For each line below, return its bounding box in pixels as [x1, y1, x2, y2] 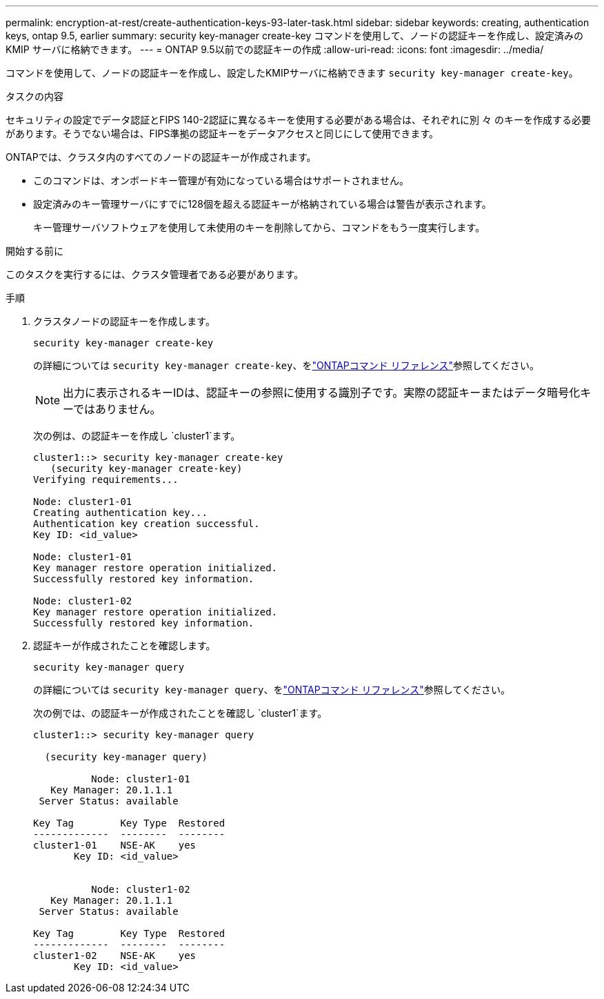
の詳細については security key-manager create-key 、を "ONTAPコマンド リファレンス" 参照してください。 [33, 359, 540, 371]
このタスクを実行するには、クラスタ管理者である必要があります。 [6, 268, 304, 280]
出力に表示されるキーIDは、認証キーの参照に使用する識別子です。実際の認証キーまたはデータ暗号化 [63, 386, 581, 399]
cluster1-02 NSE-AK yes [33, 950, 197, 961]
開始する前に [6, 245, 63, 257]
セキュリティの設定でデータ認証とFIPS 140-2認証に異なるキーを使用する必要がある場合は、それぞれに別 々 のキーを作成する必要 [6, 114, 591, 126]
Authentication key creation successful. [33, 518, 260, 529]
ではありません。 [73, 402, 161, 416]
